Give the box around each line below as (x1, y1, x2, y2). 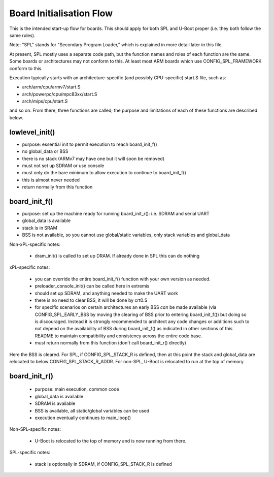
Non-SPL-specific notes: (9, 426, 61, 432)
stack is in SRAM (22, 225, 58, 231)
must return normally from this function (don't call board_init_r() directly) (35, 340, 186, 346)
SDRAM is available (35, 400, 76, 406)
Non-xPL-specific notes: (9, 241, 61, 247)
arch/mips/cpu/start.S (22, 98, 68, 104)
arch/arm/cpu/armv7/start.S (22, 84, 81, 90)
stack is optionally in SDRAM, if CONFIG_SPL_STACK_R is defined (35, 461, 172, 467)
